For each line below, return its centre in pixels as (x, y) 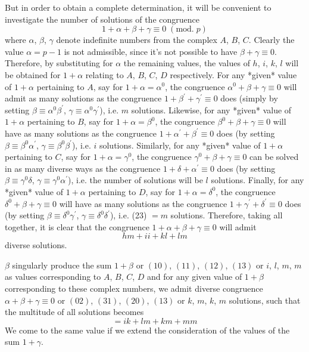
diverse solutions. (36, 245)
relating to (104, 74)
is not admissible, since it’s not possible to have (151, 51)
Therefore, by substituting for (59, 63)
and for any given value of (195, 277)
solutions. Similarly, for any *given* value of (180, 145)
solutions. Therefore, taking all (227, 215)
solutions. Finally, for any (257, 180)
